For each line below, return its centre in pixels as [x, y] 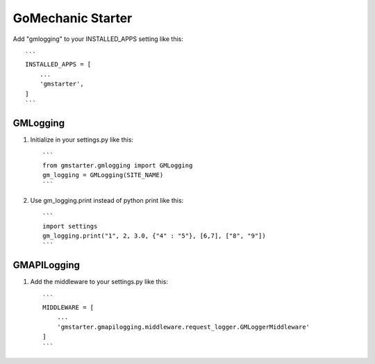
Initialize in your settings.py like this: [82, 140]
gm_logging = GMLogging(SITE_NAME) [103, 175]
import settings [70, 226]
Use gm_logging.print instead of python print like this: [107, 200]
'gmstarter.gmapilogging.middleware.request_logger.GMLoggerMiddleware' [183, 327]
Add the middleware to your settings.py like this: [99, 282]
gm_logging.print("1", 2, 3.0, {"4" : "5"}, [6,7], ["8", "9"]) [155, 235]
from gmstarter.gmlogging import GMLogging [118, 165]
